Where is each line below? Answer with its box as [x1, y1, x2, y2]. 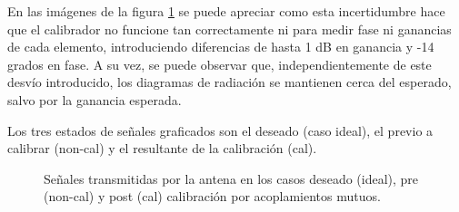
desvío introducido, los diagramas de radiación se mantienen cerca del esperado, [7, 72, 452, 92]
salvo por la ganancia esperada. [7, 90, 182, 109]
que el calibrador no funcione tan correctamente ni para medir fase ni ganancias [7, 19, 452, 38]
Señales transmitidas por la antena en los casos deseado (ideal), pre [44, 169, 419, 188]
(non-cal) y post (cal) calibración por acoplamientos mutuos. [44, 187, 381, 206]
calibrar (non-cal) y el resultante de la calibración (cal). [7, 139, 317, 158]
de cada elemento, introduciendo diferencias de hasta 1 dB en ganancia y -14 [7, 37, 434, 56]
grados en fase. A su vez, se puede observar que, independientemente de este [7, 54, 432, 73]
